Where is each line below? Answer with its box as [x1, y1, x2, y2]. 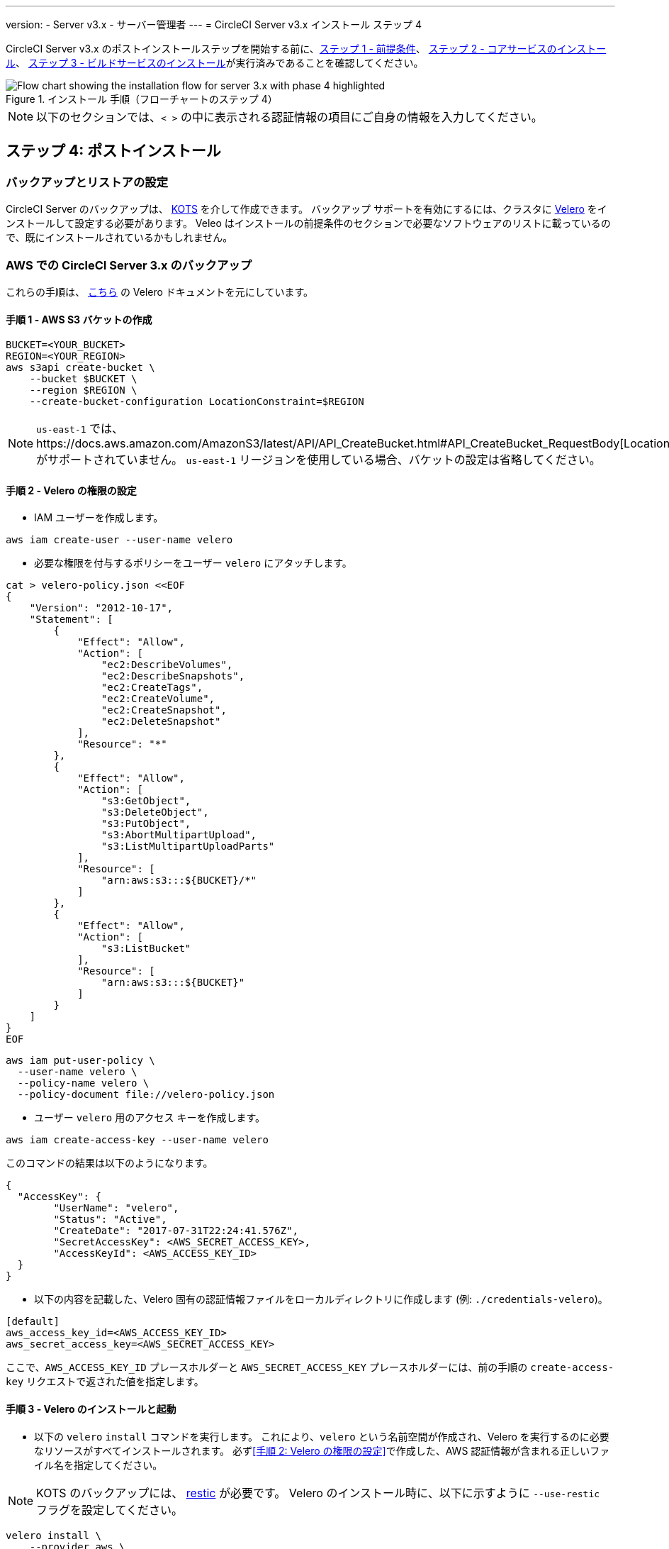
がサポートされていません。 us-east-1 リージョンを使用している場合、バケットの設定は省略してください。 [36, 453, 601, 467]
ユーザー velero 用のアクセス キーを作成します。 [34, 1111, 266, 1124]
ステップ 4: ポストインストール [6, 142, 221, 160]
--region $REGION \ [29, 384, 137, 396]
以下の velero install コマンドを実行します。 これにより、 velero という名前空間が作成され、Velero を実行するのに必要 [34, 1430, 609, 1443]
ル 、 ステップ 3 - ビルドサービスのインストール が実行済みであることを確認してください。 [6, 57, 424, 69]
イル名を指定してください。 [34, 1458, 163, 1471]
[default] [6, 1316, 60, 1328]
